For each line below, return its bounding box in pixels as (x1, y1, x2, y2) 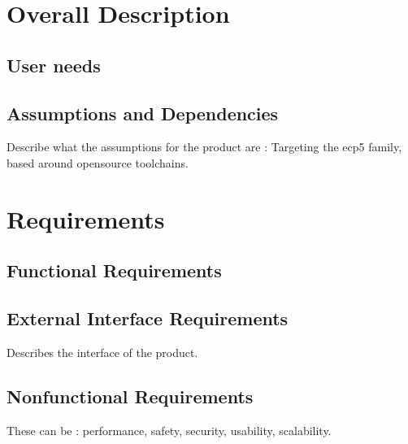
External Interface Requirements (7, 306, 289, 331)
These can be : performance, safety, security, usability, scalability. (7, 421, 332, 438)
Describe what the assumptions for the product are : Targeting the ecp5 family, (7, 138, 402, 155)
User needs (7, 52, 101, 77)
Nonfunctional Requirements (7, 383, 254, 408)
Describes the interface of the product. (7, 343, 198, 360)
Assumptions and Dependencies (7, 100, 279, 125)
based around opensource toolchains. (7, 154, 189, 171)
